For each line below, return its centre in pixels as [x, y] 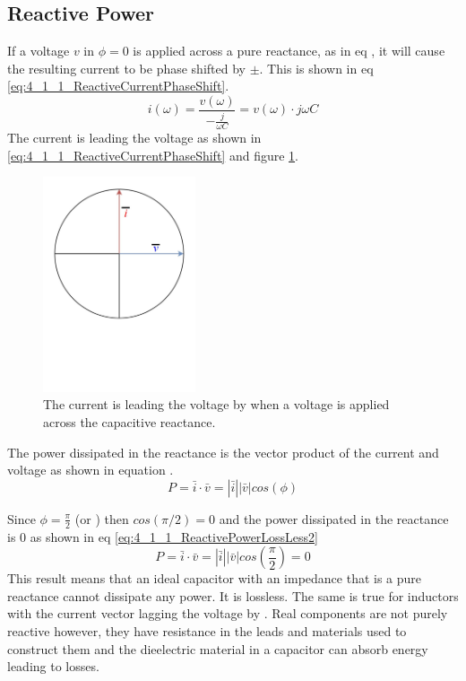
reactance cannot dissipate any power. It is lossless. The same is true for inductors [233, 595]
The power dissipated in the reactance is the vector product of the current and [223, 452]
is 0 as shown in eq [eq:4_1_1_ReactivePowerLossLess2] [163, 536]
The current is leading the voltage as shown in [134, 138]
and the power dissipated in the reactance [334, 518]
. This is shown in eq [316, 68]
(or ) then [102, 518]
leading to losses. [53, 666]
